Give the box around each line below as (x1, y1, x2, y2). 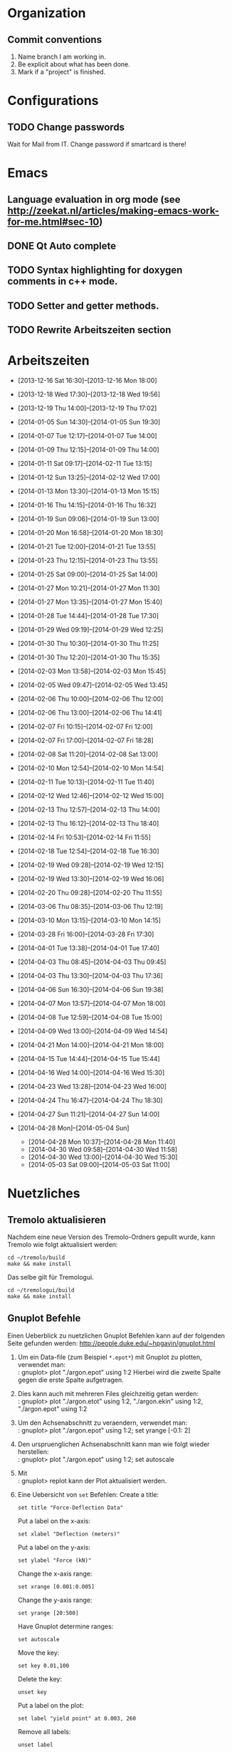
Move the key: (17, 1648, 60, 1657)
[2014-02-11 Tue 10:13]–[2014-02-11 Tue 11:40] (17, 777, 154, 787)
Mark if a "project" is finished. (17, 68, 106, 76)
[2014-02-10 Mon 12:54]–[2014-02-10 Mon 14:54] (17, 764, 164, 772)
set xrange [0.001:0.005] (17, 1583, 95, 1591)
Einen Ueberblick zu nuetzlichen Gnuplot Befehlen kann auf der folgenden (7, 1331, 226, 1340)
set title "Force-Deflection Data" (17, 1504, 124, 1511)
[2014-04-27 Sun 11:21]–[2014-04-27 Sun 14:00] (17, 1110, 160, 1119)
